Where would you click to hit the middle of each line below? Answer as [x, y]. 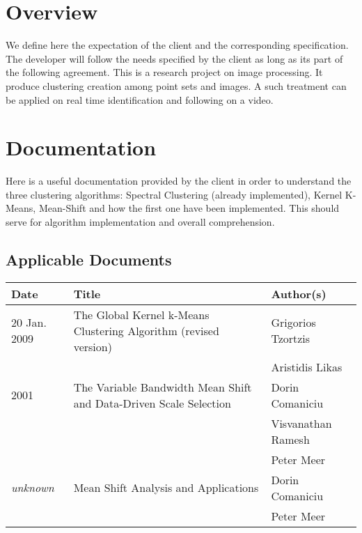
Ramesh [290, 439]
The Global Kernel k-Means [141, 314]
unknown [33, 488]
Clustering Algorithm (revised [146, 330]
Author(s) [299, 293]
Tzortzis [291, 339]
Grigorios [293, 323]
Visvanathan [301, 423]
